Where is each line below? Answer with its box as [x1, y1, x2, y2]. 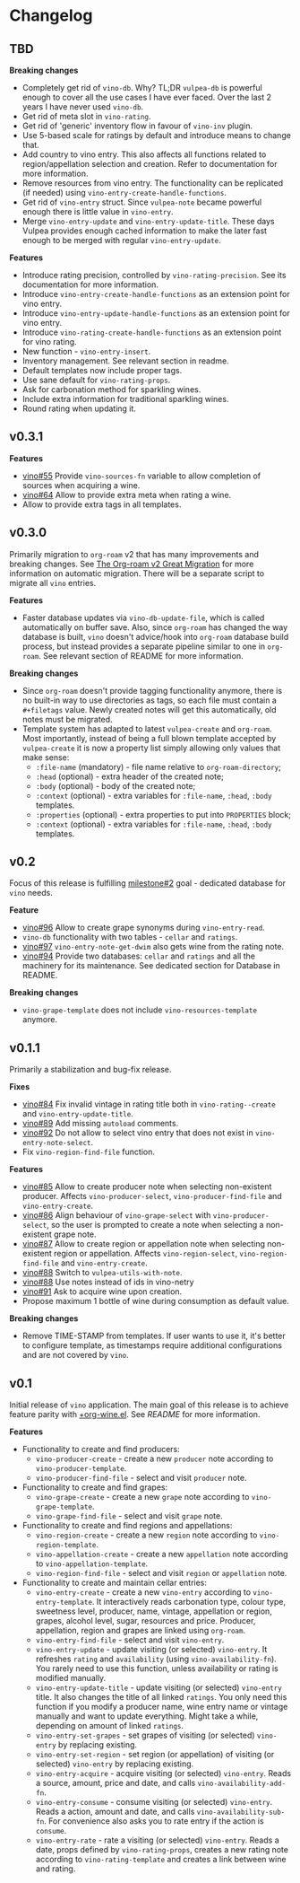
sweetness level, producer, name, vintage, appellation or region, [35, 1606, 273, 1616]
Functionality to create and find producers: [21, 1444, 181, 1455]
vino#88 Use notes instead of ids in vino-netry [21, 1276, 194, 1288]
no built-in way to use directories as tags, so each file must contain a [21, 695, 278, 705]
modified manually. [35, 1673, 107, 1684]
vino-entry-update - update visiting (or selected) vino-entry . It [35, 1644, 268, 1655]
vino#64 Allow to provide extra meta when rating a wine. [21, 489, 232, 500]
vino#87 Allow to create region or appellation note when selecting [21, 1239, 266, 1249]
